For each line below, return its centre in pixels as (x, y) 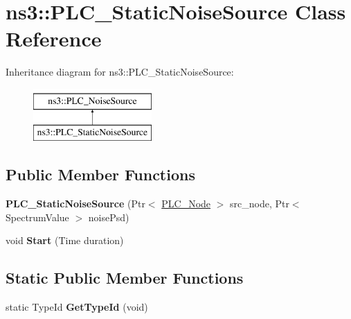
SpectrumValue (37, 217)
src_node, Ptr (260, 204)
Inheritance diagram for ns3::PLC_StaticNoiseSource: (120, 72)
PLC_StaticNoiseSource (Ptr (75, 204)
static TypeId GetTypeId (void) (77, 307)
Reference (54, 38)
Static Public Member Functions (125, 278)
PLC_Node (186, 204)
